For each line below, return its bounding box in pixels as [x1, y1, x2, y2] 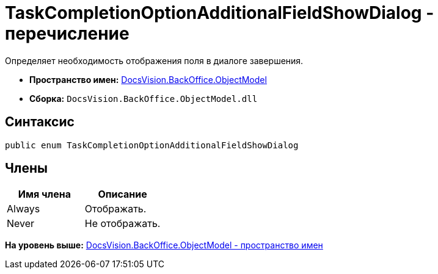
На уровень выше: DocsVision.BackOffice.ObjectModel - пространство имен [5, 240, 323, 251]
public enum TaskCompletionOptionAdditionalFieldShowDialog [5, 140, 299, 150]
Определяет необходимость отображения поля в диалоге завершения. [5, 55, 304, 66]
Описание [98, 188, 147, 201]
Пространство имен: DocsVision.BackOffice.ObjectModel [29, 74, 267, 85]
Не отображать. [84, 217, 161, 230]
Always [7, 203, 40, 215]
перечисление [5, 23, 130, 44]
